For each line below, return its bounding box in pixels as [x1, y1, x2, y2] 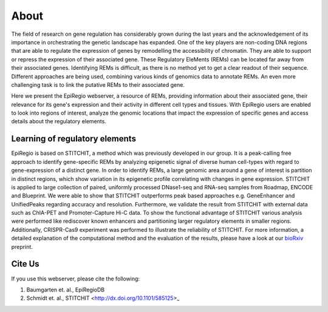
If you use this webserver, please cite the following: [11, 275, 140, 282]
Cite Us [11, 259, 39, 270]
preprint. [11, 243, 33, 250]
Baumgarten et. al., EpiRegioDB [26, 286, 105, 293]
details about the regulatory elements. [11, 118, 106, 125]
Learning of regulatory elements [11, 134, 137, 144]
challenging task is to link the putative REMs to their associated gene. [11, 81, 185, 88]
